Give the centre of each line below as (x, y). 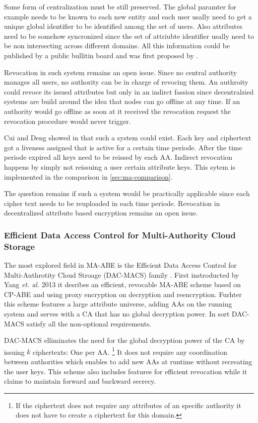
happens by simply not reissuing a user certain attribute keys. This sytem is (120, 166)
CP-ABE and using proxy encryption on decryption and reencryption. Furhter (123, 294)
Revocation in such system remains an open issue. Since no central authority (121, 72)
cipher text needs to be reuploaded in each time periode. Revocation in (112, 203)
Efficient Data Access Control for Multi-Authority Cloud (120, 235)
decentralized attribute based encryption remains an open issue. (101, 213)
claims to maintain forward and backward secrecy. (80, 381)
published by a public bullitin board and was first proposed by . (101, 55)
